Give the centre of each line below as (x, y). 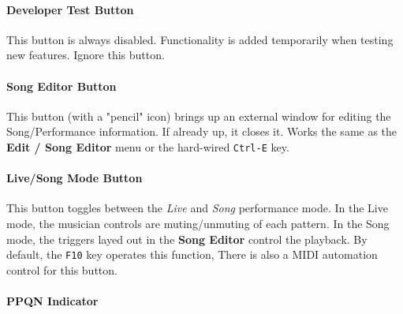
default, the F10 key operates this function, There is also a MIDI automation (192, 254)
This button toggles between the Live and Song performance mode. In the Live (197, 208)
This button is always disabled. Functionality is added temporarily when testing (200, 39)
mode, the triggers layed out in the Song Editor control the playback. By (187, 239)
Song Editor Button (62, 86)
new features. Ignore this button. (86, 55)
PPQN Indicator (52, 301)
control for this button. (62, 269)
